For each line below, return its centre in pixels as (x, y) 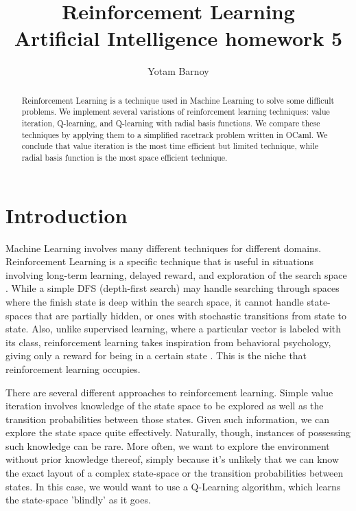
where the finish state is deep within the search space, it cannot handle (155, 301)
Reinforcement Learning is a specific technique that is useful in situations (159, 261)
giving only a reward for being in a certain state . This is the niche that (156, 355)
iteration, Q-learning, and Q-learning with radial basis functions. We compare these (171, 123)
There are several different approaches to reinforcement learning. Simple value (169, 392)
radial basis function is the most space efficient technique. (124, 157)
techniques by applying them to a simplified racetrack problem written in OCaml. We (175, 134)
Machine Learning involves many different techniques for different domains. (164, 248)
